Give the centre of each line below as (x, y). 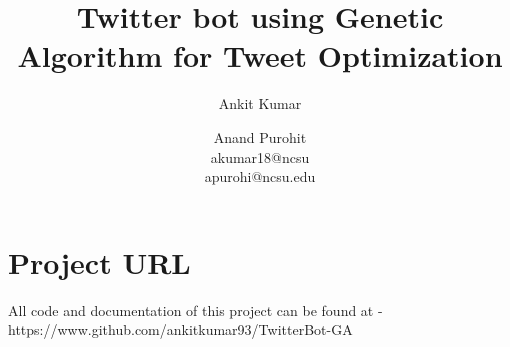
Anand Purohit (260, 136)
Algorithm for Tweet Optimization (260, 55)
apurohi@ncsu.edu (260, 176)
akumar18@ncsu (260, 156)
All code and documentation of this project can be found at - (195, 309)
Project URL (99, 261)
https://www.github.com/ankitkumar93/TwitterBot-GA (180, 329)
